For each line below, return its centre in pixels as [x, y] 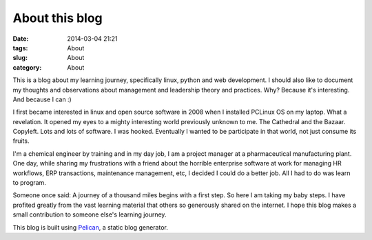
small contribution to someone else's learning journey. [90, 214]
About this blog [58, 18]
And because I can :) [42, 99]
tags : [20, 48]
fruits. [21, 141]
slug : [20, 58]
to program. [29, 183]
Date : [21, 39]
